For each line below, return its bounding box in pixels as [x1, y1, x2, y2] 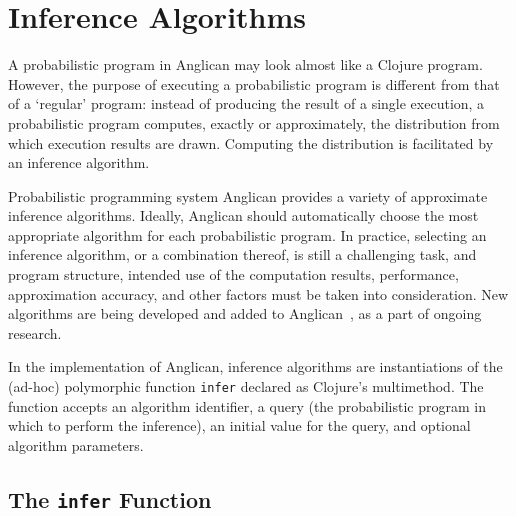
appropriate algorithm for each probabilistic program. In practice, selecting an [8, 224, 487, 245]
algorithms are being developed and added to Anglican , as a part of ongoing [8, 303, 482, 324]
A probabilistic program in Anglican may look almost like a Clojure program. [8, 54, 483, 75]
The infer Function [8, 483, 212, 514]
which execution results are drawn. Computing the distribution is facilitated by [8, 132, 494, 153]
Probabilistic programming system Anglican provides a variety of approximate [8, 185, 488, 206]
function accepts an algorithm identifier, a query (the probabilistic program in [8, 395, 487, 416]
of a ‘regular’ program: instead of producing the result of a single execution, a [8, 93, 485, 114]
